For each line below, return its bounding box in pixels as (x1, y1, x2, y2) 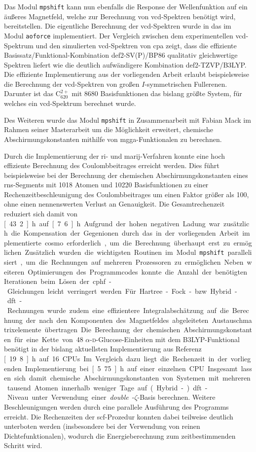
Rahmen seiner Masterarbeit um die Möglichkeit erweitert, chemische (4, 124, 214, 135)
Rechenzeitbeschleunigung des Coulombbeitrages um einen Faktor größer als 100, (4, 189, 249, 199)
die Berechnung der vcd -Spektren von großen (4, 78, 140, 89)
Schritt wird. (4, 440, 42, 451)
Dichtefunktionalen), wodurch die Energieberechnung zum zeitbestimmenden (4, 430, 236, 441)
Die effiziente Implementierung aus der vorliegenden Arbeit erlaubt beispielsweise (4, 69, 249, 79)
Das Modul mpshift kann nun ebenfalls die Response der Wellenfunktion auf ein (4, 1, 248, 11)
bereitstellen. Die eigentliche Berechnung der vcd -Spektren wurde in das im (4, 21, 231, 31)
